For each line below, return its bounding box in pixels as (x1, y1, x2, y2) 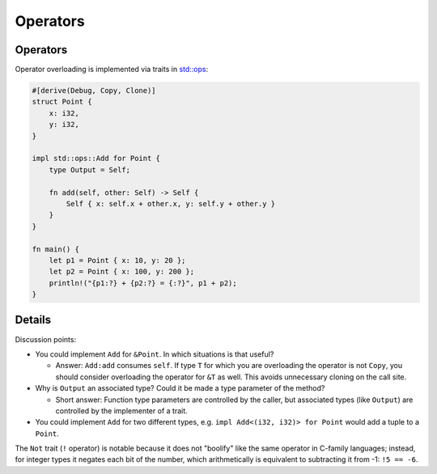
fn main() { (32, 244, 80, 254)
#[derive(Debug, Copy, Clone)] (32, 86, 157, 95)
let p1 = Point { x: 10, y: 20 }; (49, 256, 186, 265)
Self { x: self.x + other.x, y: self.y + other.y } (66, 199, 276, 208)
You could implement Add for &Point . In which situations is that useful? (35, 349, 274, 359)
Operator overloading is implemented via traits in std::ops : (15, 65, 209, 74)
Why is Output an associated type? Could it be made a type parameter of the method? (35, 383, 325, 393)
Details (15, 313, 52, 327)
